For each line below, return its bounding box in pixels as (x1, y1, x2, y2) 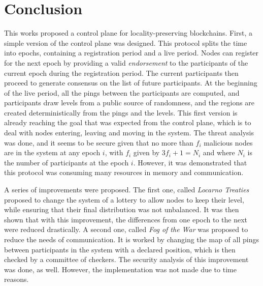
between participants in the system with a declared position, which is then (4, 244, 236, 254)
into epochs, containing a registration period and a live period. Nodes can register (4, 47, 259, 58)
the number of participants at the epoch (4, 157, 129, 167)
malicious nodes (204, 137, 253, 148)
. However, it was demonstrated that (133, 157, 247, 167)
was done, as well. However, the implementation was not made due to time (4, 264, 237, 274)
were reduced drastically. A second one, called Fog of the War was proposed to (4, 224, 248, 235)
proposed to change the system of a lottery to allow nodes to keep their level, (4, 194, 244, 205)
